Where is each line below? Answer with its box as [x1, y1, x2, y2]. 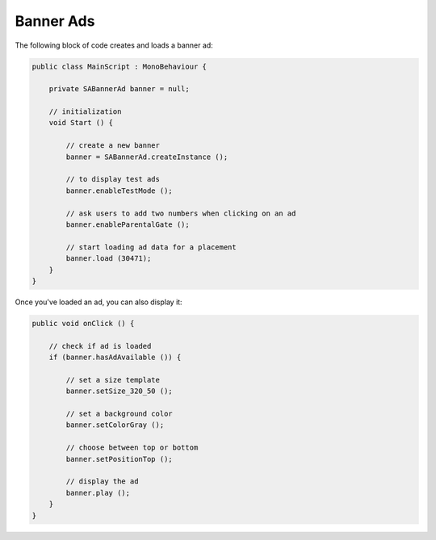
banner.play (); [65, 488, 131, 497]
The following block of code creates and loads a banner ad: [15, 40, 213, 50]
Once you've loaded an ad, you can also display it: [15, 297, 182, 307]
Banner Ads [15, 12, 95, 30]
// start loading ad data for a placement [65, 242, 237, 252]
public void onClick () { [31, 319, 135, 328]
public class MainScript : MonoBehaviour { [31, 61, 208, 71]
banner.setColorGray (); [65, 421, 165, 429]
